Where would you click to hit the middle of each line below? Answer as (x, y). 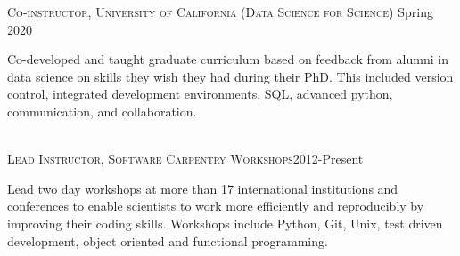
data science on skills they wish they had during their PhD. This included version (230, 76)
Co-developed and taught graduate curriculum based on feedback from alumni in (228, 59)
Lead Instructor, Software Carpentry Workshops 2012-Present (185, 159)
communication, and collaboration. (102, 111)
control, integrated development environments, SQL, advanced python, (200, 94)
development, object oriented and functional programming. (168, 240)
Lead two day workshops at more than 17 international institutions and (203, 188)
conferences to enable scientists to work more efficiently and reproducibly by (216, 206)
